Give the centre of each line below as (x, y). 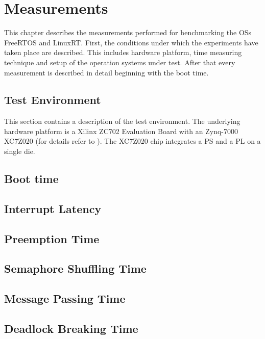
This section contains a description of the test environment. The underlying (122, 121)
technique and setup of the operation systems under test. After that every (120, 62)
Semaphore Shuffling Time (75, 268)
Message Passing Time (65, 298)
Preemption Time (52, 238)
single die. (20, 151)
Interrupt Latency (53, 208)
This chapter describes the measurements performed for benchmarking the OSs (128, 32)
